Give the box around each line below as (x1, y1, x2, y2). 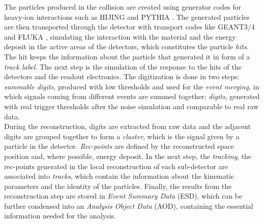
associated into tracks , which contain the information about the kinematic (4, 171, 234, 181)
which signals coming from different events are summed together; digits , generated (4, 91, 260, 102)
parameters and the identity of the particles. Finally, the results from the (4, 180, 232, 191)
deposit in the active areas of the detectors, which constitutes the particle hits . (4, 41, 249, 52)
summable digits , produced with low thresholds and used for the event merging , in (4, 81, 259, 91)
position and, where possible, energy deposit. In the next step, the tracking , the (4, 150, 252, 161)
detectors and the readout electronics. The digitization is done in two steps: (4, 71, 240, 82)
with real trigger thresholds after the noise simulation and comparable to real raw (4, 101, 259, 111)
